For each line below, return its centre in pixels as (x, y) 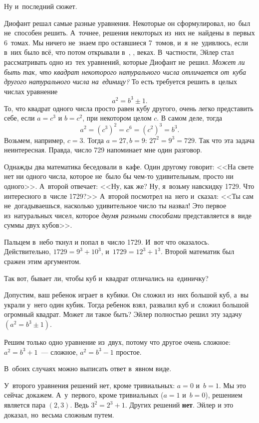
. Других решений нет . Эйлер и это (179, 405)
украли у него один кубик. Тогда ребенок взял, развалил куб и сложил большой (127, 304)
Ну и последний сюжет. (41, 6)
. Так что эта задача (224, 140)
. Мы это (232, 385)
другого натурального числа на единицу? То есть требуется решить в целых (121, 81)
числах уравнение (31, 91)
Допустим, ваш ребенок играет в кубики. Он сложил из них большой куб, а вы (126, 295)
